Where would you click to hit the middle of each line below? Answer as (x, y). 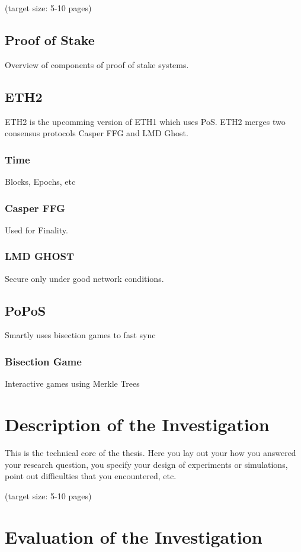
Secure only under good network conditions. (84, 278)
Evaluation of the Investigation (134, 536)
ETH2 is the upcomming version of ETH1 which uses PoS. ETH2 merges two (145, 121)
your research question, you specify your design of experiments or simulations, (146, 464)
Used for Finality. (36, 230)
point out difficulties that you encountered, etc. (91, 476)
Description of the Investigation (137, 424)
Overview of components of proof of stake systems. (97, 64)
